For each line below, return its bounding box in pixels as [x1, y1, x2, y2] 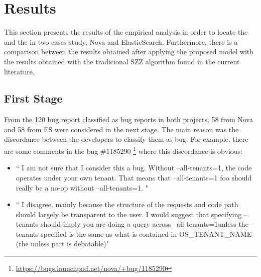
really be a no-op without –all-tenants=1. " [16, 182, 148, 193]
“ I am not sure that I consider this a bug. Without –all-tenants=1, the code [16, 162, 252, 173]
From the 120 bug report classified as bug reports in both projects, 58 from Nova [4, 114, 253, 125]
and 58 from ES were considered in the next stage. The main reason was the [4, 124, 239, 134]
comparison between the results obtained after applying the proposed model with [4, 46, 254, 57]
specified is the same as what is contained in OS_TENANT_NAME [41, 228, 252, 239]
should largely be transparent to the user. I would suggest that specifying [16, 209, 242, 219]
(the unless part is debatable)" [16, 238, 109, 249]
